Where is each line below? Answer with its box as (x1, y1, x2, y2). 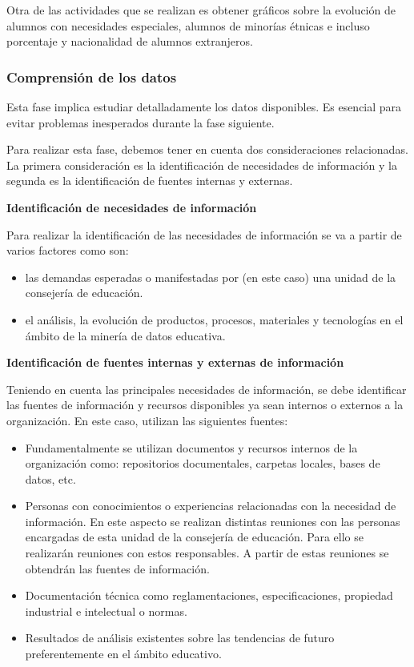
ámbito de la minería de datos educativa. (25, 327, 226, 344)
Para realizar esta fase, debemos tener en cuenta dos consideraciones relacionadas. (6, 141, 408, 158)
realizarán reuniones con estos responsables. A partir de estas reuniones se (25, 544, 389, 561)
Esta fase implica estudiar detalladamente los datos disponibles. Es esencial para (6, 98, 402, 115)
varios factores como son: (6, 242, 129, 259)
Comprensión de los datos (6, 66, 177, 86)
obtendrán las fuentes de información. (25, 560, 210, 577)
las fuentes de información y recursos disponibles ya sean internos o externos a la (6, 396, 404, 413)
